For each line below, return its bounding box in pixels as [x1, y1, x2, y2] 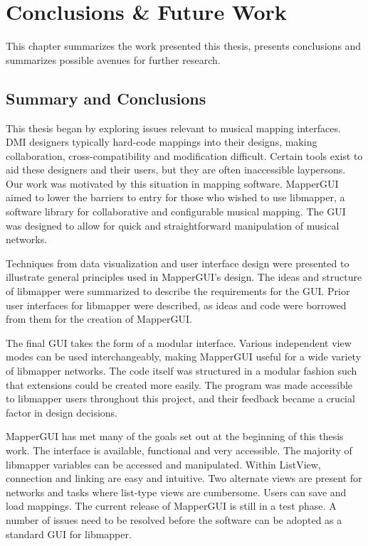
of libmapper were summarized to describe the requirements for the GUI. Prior [6, 284, 350, 299]
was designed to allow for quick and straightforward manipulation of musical [6, 218, 340, 232]
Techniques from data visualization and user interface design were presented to [6, 255, 349, 270]
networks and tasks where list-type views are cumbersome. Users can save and [6, 484, 347, 499]
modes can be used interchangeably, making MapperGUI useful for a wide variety [6, 349, 362, 364]
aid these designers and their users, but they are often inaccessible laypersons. [6, 162, 346, 177]
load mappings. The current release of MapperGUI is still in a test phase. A [6, 498, 337, 513]
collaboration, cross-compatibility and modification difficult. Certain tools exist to [6, 148, 363, 163]
